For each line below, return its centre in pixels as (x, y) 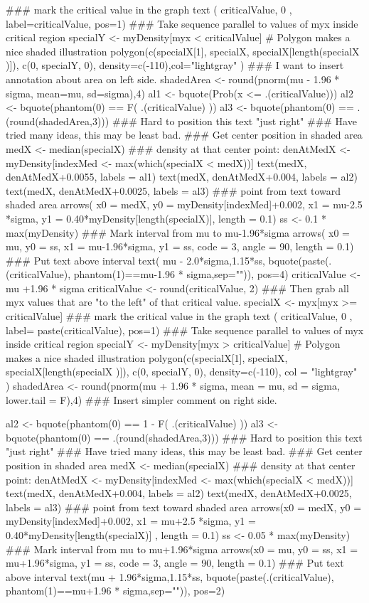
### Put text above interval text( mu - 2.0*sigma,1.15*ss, (135, 260)
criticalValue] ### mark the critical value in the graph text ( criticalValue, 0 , (179, 316)
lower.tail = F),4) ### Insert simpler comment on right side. (141, 399)
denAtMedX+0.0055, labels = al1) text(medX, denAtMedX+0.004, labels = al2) (182, 177)
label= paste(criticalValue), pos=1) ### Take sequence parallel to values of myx (185, 330)
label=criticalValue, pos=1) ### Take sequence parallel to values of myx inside (182, 23)
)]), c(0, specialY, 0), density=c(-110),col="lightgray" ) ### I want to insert (175, 65)
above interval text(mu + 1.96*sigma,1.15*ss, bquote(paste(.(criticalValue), (170, 576)
